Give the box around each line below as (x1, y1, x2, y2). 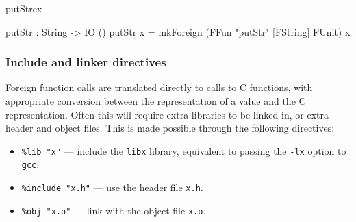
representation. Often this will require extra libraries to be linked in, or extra (5, 107, 329, 121)
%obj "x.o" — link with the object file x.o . (21, 203, 206, 217)
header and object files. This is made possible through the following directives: (5, 121, 335, 135)
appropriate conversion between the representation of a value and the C (5, 94, 306, 108)
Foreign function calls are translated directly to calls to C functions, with (5, 80, 313, 95)
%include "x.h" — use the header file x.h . (21, 180, 203, 195)
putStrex (5, 1, 42, 15)
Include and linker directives (5, 53, 166, 71)
